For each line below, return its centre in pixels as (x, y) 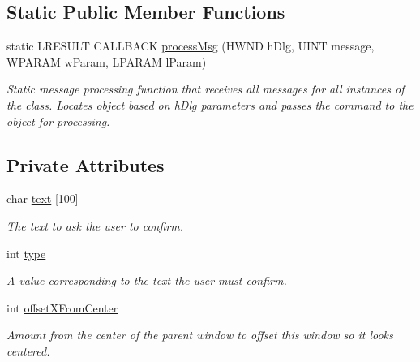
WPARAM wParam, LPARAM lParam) (107, 61)
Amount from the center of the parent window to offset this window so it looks (200, 335)
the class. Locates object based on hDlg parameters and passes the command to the (210, 104)
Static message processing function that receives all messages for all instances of (206, 89)
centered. (28, 350)
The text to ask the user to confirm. (95, 225)
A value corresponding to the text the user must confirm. (147, 280)
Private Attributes (86, 164)
